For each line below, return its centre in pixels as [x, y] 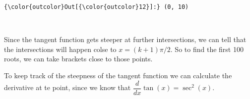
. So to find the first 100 [207, 49]
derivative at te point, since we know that [67, 87]
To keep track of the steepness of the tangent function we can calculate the [118, 75]
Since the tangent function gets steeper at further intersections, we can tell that [125, 39]
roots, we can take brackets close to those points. [78, 59]
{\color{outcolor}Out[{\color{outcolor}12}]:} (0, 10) [96, 7]
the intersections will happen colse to [60, 49]
